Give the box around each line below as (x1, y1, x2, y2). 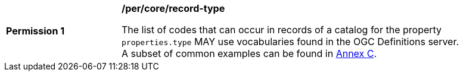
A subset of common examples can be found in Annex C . (122, 47, 377, 59)
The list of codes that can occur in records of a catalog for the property (122, 24, 442, 36)
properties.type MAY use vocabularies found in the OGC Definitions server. (122, 36, 459, 47)
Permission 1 (6, 25, 65, 37)
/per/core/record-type (122, 2, 225, 14)
